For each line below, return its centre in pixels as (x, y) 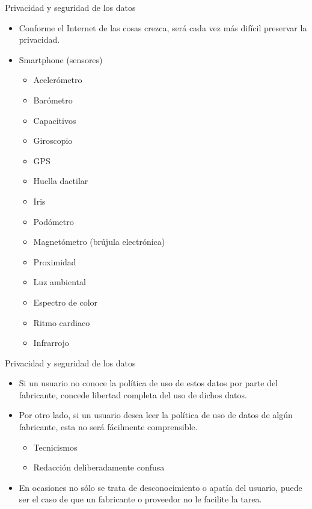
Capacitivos (55, 120)
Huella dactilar (61, 181)
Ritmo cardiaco (62, 322)
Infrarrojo (51, 343)
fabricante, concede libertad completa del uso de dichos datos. (133, 394)
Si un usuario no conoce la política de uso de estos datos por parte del (148, 383)
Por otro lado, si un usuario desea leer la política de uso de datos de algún (156, 415)
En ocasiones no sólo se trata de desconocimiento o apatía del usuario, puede (161, 487)
